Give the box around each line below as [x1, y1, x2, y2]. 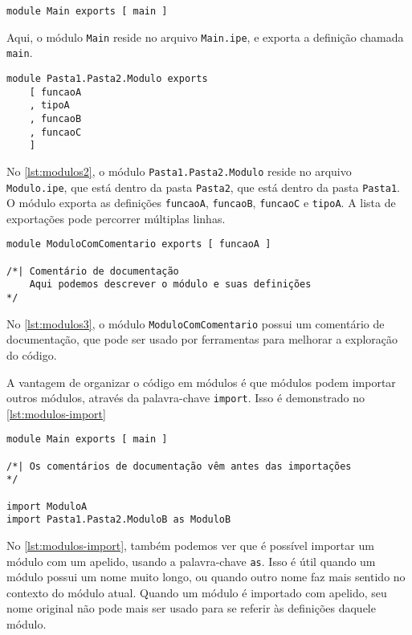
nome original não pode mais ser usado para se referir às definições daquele [6, 600, 376, 617]
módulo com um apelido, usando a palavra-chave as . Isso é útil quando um [6, 552, 376, 569]
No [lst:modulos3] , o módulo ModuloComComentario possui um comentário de [6, 315, 385, 332]
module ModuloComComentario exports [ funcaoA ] [6, 238, 271, 250]
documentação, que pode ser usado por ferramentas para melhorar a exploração [6, 331, 398, 348]
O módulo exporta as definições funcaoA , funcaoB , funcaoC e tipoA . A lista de [6, 194, 396, 211]
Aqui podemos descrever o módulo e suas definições [29, 279, 312, 291]
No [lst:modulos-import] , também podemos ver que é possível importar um [6, 537, 374, 554]
